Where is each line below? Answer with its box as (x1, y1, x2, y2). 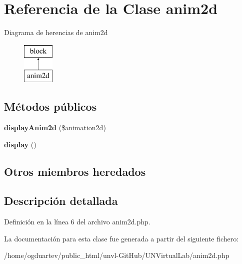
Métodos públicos (4, 99, 97, 114)
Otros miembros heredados (4, 163, 146, 179)
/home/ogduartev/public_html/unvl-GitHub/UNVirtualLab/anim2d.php (4, 250, 229, 260)
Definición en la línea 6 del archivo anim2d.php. (4, 216, 150, 227)
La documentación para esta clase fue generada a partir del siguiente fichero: (4, 233, 239, 243)
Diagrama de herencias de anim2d (4, 27, 108, 38)
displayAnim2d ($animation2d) (4, 122, 106, 133)
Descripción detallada (4, 193, 118, 208)
